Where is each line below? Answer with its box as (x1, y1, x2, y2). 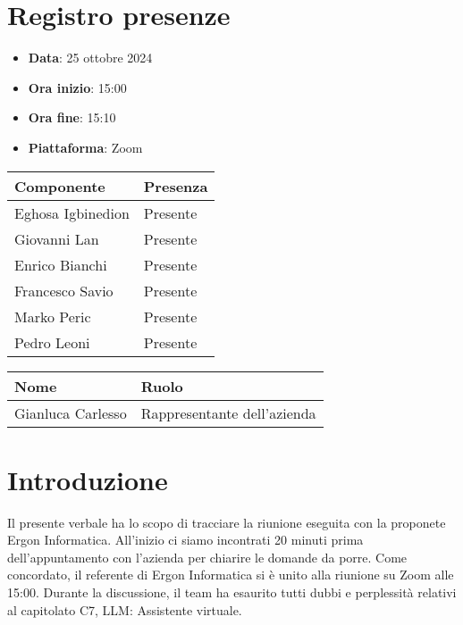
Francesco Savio (14, 279, 114, 301)
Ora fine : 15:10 (28, 108, 116, 127)
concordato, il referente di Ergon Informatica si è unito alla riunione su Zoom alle (7, 565, 454, 584)
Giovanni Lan (14, 228, 99, 249)
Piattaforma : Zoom (28, 137, 143, 156)
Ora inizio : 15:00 (28, 78, 127, 96)
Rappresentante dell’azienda (140, 402, 316, 423)
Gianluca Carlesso (14, 402, 127, 423)
